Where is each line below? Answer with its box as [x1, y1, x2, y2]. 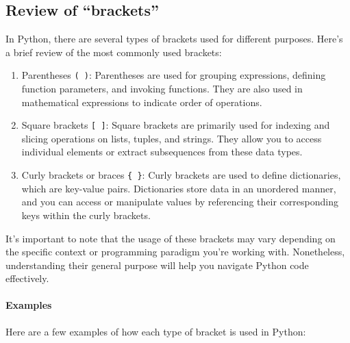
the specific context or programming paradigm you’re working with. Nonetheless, [5, 244, 345, 259]
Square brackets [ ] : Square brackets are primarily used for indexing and [21, 118, 330, 132]
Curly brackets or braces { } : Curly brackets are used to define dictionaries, [21, 168, 341, 182]
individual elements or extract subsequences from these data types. [21, 144, 303, 159]
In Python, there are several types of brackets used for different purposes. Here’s [5, 31, 343, 46]
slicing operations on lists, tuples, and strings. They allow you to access [21, 131, 322, 145]
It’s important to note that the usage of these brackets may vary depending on [5, 231, 336, 245]
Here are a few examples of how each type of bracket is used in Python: [5, 324, 306, 338]
